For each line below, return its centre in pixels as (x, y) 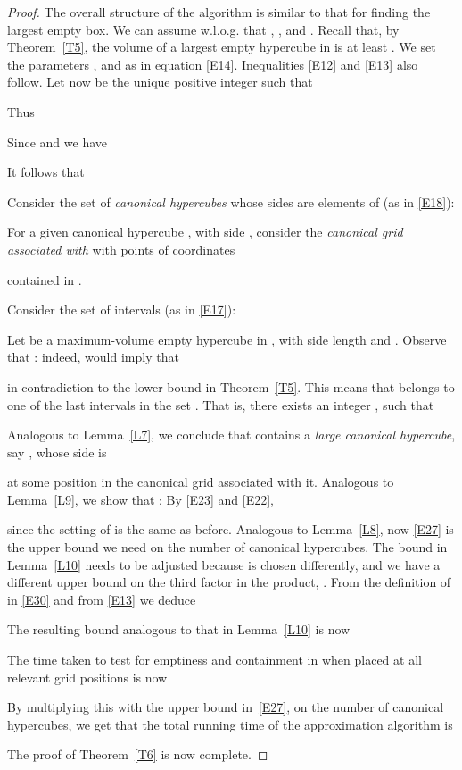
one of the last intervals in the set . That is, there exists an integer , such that (221, 404)
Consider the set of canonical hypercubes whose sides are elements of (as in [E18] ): (231, 201)
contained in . (45, 279)
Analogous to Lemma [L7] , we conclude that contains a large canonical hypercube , (231, 435)
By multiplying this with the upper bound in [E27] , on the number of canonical (226, 707)
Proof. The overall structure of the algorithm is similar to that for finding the (219, 12)
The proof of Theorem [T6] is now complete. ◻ (138, 754)
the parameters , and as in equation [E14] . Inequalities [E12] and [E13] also (213, 64)
